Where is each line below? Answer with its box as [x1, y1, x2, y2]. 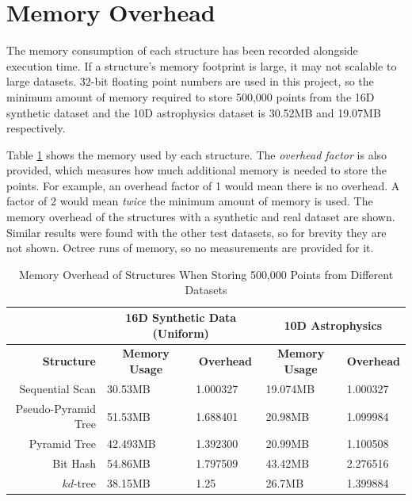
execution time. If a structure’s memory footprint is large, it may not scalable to [6, 57, 397, 74]
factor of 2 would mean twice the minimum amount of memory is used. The [6, 193, 373, 209]
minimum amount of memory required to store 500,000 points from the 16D [6, 88, 375, 105]
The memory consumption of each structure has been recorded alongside [6, 42, 358, 59]
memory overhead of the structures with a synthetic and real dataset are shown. [6, 208, 395, 225]
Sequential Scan [19, 380, 96, 396]
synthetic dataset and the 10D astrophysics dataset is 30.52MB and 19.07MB [6, 104, 381, 120]
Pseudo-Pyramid [15, 400, 96, 416]
